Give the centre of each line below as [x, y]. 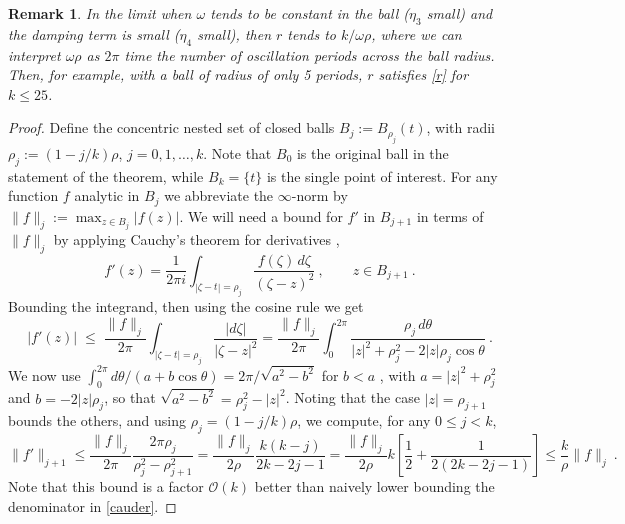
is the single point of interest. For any [382, 175]
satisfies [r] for [423, 74]
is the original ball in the [372, 152]
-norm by [319, 195]
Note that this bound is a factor [106, 486]
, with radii [460, 127]
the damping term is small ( [94, 33]
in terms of [450, 215]
